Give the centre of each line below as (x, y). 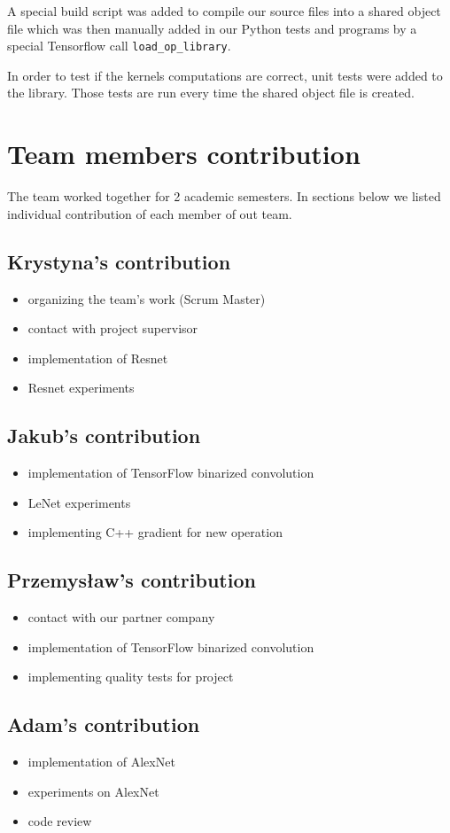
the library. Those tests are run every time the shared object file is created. (211, 93)
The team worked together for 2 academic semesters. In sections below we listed (224, 196)
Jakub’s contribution (104, 436)
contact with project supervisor (113, 328)
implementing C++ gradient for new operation (155, 532)
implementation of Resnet (98, 358)
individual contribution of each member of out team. (150, 213)
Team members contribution (184, 154)
